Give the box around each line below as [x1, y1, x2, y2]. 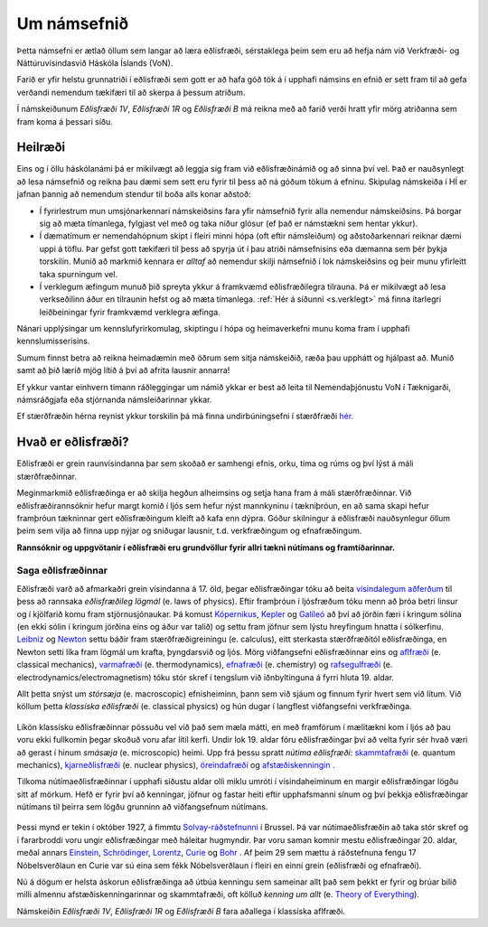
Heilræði [16, 140, 66, 155]
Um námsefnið [16, 14, 129, 33]
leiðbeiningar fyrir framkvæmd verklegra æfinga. [39, 306, 221, 317]
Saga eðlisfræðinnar [16, 565, 108, 577]
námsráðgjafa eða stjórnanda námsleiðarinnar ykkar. [16, 394, 212, 406]
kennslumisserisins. [16, 335, 90, 347]
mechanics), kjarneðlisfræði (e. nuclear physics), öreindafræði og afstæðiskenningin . [16, 759, 335, 770]
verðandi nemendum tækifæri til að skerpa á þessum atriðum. [16, 87, 246, 98]
